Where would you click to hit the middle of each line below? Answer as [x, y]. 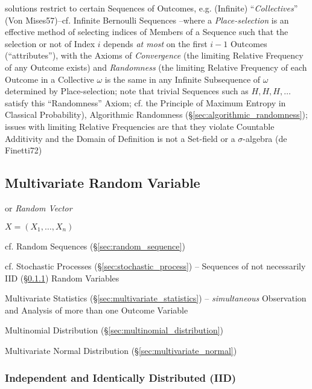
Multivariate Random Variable [103, 183]
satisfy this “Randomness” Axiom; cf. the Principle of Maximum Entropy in [145, 102]
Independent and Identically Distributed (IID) [121, 377]
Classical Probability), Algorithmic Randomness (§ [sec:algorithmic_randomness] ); [156, 114]
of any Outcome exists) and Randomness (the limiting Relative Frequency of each [156, 67]
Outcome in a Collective [49, 79]
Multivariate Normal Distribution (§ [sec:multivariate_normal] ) [121, 351]
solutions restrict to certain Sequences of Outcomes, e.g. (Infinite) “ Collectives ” [151, 8]
